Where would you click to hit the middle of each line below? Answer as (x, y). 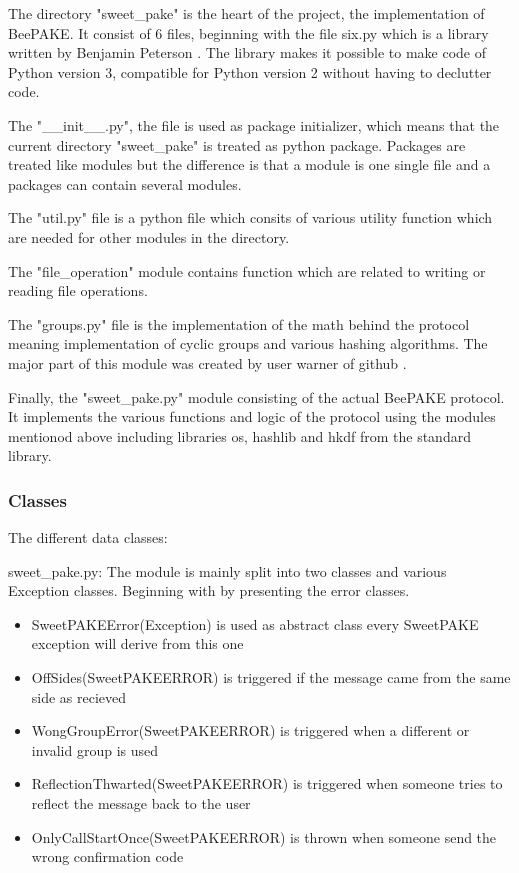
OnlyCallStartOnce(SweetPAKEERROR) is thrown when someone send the (264, 836)
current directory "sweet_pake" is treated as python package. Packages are (237, 144)
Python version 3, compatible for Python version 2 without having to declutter (250, 71)
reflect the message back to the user (141, 803)
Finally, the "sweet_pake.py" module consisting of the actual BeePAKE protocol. (256, 396)
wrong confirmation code (107, 856)
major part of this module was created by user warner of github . (207, 362)
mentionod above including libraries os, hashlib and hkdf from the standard (239, 435)
